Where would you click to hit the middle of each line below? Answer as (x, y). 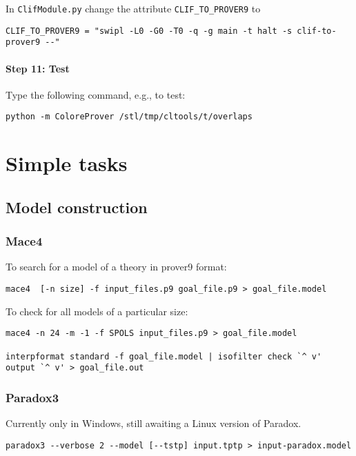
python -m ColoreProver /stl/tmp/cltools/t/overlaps (129, 117)
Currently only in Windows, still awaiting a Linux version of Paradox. (154, 423)
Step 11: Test (38, 68)
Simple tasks (67, 163)
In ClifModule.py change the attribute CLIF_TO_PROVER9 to (133, 8)
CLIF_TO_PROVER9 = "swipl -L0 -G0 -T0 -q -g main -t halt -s (149, 31)
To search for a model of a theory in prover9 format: (116, 267)
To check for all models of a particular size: (97, 311)
